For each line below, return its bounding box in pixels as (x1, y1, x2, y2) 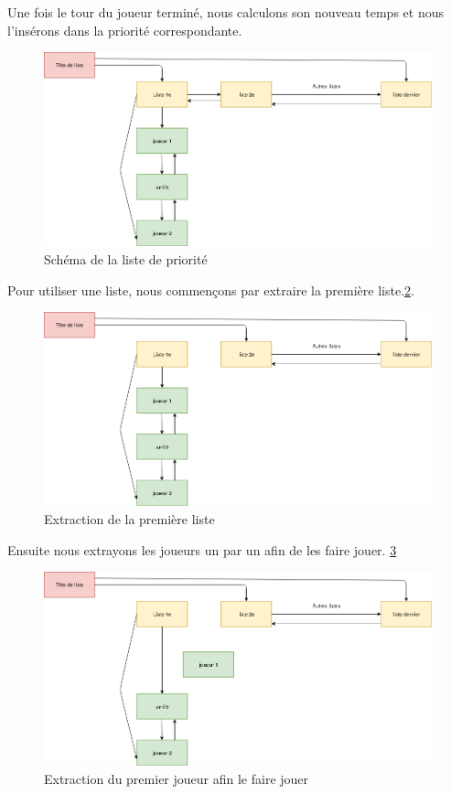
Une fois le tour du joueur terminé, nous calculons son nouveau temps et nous (7, 3, 444, 21)
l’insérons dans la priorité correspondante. (7, 20, 242, 39)
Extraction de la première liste (44, 510, 215, 528)
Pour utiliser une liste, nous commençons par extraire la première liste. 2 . (7, 280, 414, 299)
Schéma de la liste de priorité (44, 250, 208, 268)
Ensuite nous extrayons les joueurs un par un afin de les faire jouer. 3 (7, 540, 397, 559)
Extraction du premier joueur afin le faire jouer (44, 769, 309, 788)
